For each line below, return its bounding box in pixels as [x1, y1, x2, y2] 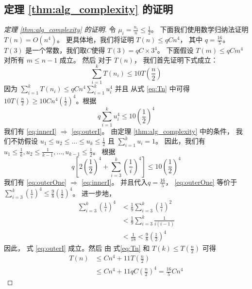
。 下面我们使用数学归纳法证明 [151, 24, 249, 34]
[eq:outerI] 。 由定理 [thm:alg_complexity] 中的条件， [71, 126, 234, 136]
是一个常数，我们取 [25, 45, 87, 55]
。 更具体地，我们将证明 [56, 34, 134, 44]
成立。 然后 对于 [59, 54, 112, 64]
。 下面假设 [157, 45, 194, 55]
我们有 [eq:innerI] [4, 126, 57, 136]
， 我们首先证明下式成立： [134, 54, 218, 64]
